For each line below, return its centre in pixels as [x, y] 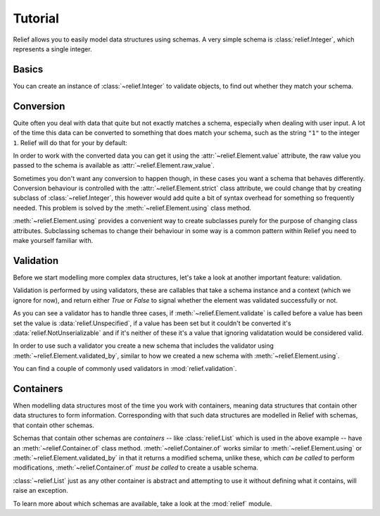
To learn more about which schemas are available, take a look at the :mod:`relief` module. [142, 503]
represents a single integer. [52, 49]
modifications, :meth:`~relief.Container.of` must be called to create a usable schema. [135, 467]
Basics [28, 69]
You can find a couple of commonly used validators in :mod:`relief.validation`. [125, 369]
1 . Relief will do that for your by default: [70, 143]
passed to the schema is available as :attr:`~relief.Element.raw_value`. [114, 165]
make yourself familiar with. [53, 241]
